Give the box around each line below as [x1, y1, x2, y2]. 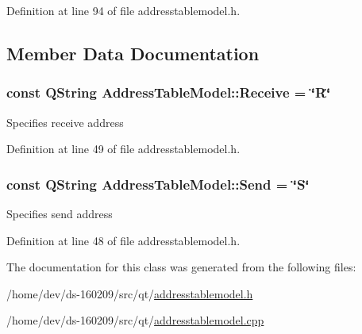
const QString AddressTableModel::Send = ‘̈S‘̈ [6, 174, 310, 194]
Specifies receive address [6, 113, 124, 130]
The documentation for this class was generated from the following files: [6, 259, 356, 275]
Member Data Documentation [6, 40, 260, 65]
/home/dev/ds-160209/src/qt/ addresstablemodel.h [6, 285, 253, 301]
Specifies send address [6, 205, 113, 221]
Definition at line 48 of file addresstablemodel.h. [6, 232, 241, 248]
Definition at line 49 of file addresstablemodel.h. [6, 140, 241, 157]
